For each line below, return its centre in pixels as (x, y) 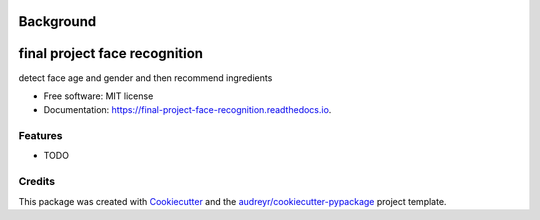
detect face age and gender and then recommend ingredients (145, 77)
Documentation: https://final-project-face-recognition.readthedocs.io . (187, 110)
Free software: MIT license (98, 96)
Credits (36, 182)
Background (57, 21)
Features (40, 136)
